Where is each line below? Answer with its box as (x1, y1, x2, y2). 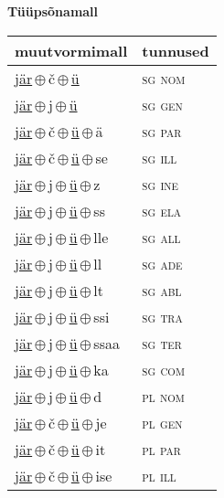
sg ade (142, 252, 183, 274)
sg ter (142, 332, 182, 354)
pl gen (142, 411, 183, 433)
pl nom (142, 385, 185, 407)
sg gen (142, 93, 183, 115)
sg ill (142, 146, 177, 168)
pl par (142, 438, 181, 460)
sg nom (142, 67, 186, 89)
